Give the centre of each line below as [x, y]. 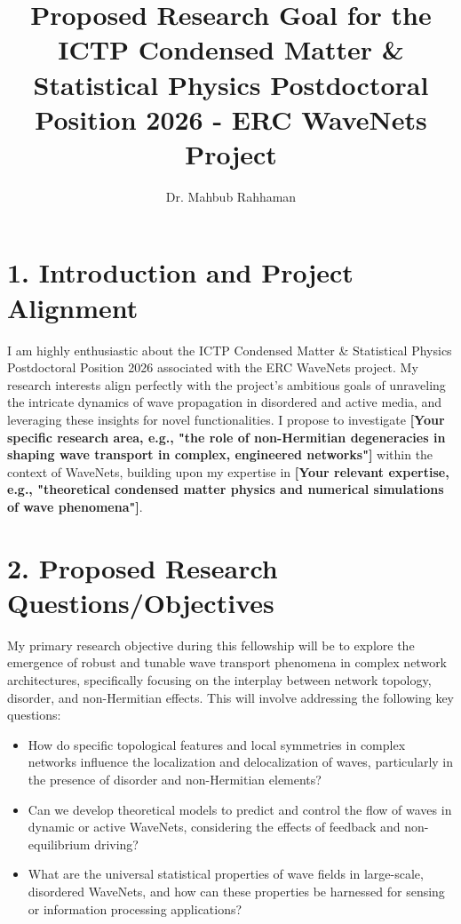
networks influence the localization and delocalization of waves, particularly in [241, 762]
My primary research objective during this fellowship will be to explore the [211, 645]
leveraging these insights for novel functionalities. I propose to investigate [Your [226, 419]
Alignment [73, 307]
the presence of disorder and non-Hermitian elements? [175, 779]
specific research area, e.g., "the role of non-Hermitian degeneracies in [227, 437]
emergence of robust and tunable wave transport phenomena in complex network [227, 662]
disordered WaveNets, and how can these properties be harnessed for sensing [236, 891]
